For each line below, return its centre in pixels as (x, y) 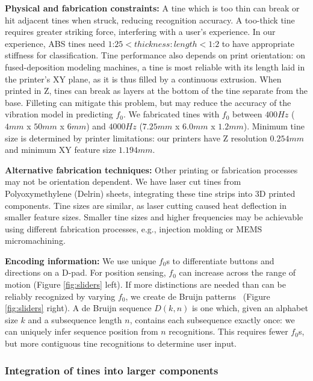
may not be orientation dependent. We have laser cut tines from (123, 181)
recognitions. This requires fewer (228, 331)
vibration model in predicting (59, 114)
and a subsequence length (75, 319)
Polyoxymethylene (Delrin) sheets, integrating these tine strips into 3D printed (150, 193)
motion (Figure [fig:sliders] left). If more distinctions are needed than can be (145, 284)
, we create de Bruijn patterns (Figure (198, 296)
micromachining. (35, 240)
